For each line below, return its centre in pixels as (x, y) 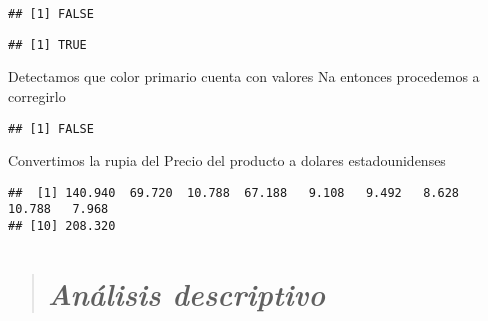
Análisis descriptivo (186, 293)
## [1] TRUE (47, 44)
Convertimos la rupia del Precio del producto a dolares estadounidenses (227, 160)
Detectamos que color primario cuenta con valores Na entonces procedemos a (244, 76)
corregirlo (37, 95)
